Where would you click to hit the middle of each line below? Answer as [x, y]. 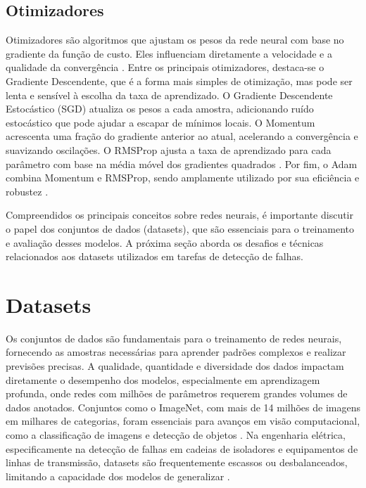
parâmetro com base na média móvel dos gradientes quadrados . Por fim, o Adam [182, 163]
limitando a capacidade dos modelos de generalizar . [118, 476]
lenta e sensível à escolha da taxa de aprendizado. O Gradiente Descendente [169, 95]
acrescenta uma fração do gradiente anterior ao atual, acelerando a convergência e [182, 136]
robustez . [27, 191]
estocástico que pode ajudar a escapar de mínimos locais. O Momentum [160, 122]
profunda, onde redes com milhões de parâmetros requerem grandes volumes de [177, 393]
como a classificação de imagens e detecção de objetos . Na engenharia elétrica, [176, 434]
